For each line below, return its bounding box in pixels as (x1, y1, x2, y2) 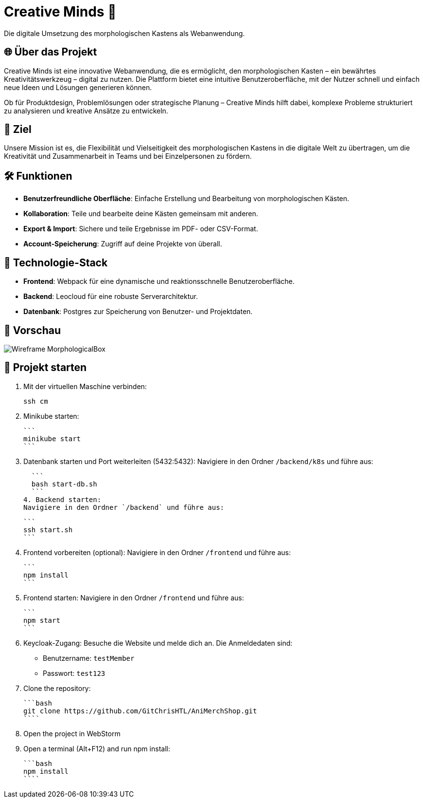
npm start (23, 616, 60, 624)
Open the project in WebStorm (23, 729, 121, 738)
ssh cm (23, 397, 48, 405)
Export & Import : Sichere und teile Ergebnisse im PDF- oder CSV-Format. (23, 224, 258, 233)
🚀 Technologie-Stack (4, 256, 108, 269)
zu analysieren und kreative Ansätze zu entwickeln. (4, 106, 168, 115)
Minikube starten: (23, 411, 79, 420)
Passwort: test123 (43, 669, 106, 677)
